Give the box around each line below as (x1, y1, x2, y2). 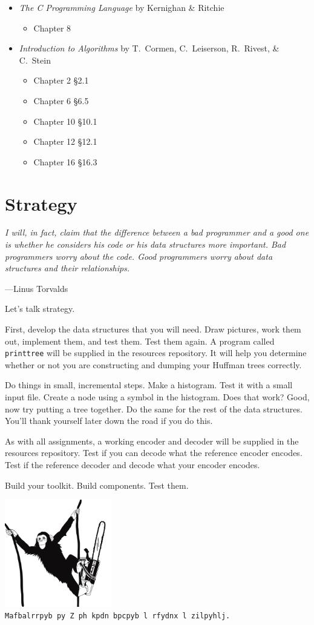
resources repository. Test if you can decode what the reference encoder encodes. (5, 446, 303, 459)
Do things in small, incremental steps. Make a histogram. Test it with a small (5, 379, 293, 391)
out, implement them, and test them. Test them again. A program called (5, 334, 275, 347)
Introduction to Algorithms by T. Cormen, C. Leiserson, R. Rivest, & (19, 42, 280, 55)
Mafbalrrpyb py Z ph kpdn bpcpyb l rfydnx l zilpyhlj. (5, 612, 231, 621)
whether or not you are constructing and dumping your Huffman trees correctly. (5, 358, 302, 371)
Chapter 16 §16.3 (33, 155, 97, 168)
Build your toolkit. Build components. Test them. (5, 478, 189, 491)
